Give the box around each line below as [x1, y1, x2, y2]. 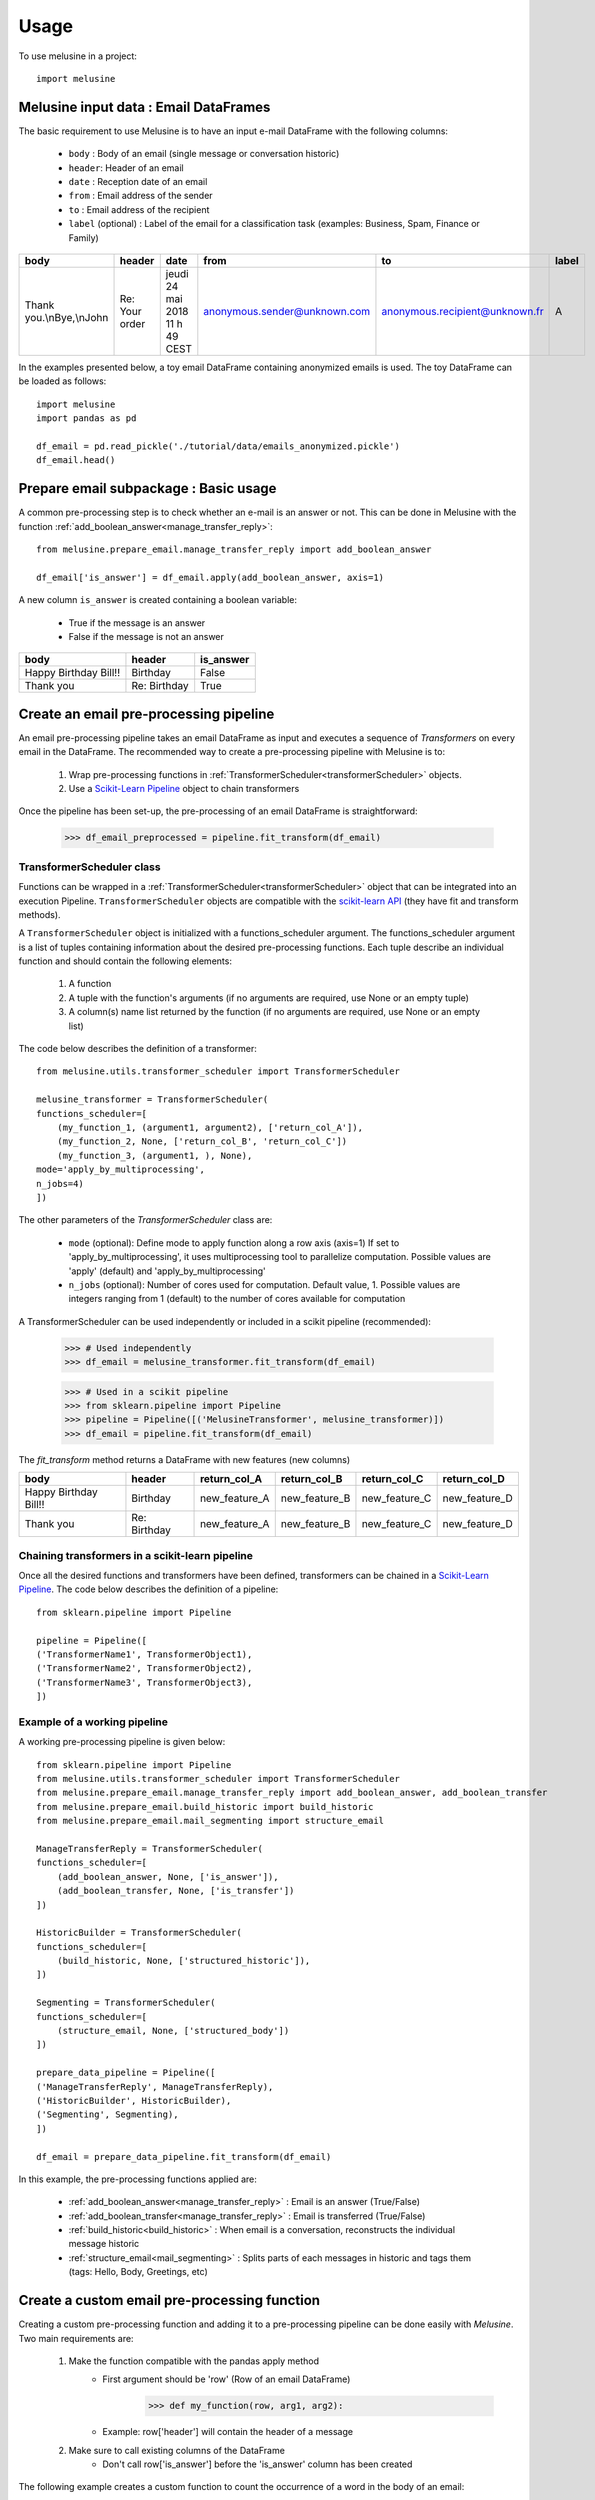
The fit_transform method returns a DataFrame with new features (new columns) [18, 1453, 351, 1465]
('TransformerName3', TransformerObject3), [36, 1676, 253, 1688]
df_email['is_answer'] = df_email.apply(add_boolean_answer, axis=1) [36, 571, 385, 583]
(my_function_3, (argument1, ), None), [56, 1150, 253, 1161]
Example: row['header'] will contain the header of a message [102, 2426, 354, 2438]
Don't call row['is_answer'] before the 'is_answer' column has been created [102, 2458, 413, 2470]
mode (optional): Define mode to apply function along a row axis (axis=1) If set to [68, 1236, 400, 1249]
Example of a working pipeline [18, 1715, 169, 1729]
